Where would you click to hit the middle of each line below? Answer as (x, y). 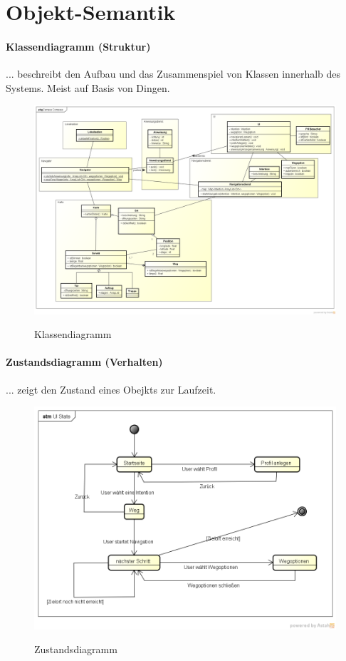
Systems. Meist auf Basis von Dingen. (88, 87)
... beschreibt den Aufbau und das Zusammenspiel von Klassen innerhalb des (173, 74)
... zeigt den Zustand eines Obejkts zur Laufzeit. (111, 389)
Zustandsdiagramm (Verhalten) (84, 362)
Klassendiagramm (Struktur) (78, 46)
